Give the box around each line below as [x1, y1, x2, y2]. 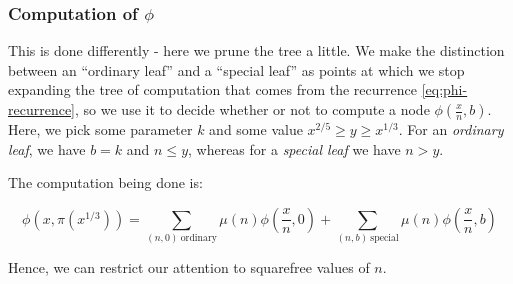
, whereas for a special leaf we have [188, 138, 401, 159]
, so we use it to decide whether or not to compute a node [75, 99, 430, 119]
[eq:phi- [421, 79, 468, 100]
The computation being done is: [8, 172, 203, 193]
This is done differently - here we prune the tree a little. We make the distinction [8, 40, 505, 61]
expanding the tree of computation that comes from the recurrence [8, 79, 417, 100]
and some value [209, 119, 303, 139]
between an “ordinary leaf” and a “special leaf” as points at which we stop [8, 59, 465, 80]
